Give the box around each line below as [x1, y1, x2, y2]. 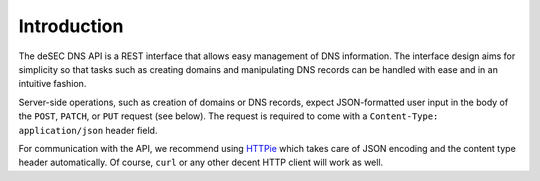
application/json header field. [18, 124, 158, 136]
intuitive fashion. [18, 78, 87, 90]
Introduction [18, 15, 124, 37]
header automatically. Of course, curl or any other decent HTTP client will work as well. [18, 156, 384, 169]
